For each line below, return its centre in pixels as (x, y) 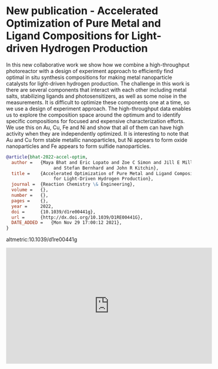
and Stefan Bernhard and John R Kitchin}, (106, 168)
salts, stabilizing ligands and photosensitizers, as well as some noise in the (96, 96)
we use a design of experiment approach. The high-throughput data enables (99, 108)
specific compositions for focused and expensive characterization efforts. (95, 121)
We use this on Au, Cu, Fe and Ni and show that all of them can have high (95, 127)
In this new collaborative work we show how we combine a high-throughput (98, 65)
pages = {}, (30, 201)
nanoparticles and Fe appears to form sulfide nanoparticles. (78, 146)
